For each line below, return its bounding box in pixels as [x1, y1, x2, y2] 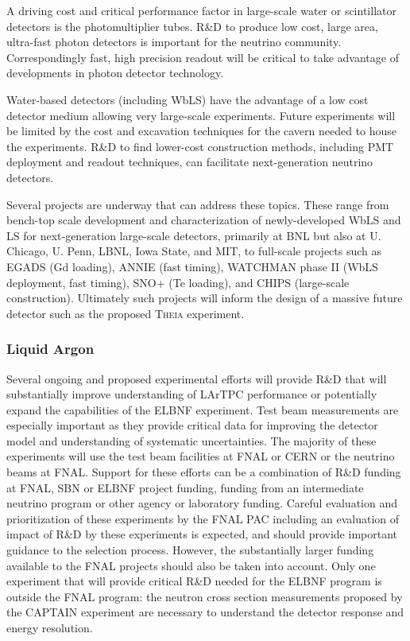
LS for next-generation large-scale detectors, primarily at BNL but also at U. [6, 227, 381, 243]
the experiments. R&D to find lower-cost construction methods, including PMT [6, 138, 394, 154]
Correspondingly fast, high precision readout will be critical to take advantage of [6, 49, 399, 65]
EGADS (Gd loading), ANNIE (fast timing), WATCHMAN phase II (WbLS [6, 258, 378, 274]
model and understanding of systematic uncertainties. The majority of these [6, 432, 377, 449]
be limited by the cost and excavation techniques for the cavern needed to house [6, 122, 397, 139]
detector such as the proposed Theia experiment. [6, 305, 245, 321]
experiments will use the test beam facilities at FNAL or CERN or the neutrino [6, 448, 395, 464]
